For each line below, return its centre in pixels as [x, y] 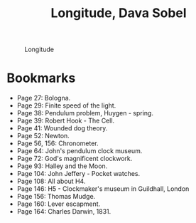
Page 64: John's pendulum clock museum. [80, 151]
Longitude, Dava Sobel [119, 13]
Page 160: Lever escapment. [59, 204]
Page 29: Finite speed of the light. [66, 105]
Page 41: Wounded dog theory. [62, 128]
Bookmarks [41, 78]
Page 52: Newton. [43, 136]
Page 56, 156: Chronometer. [58, 143]
